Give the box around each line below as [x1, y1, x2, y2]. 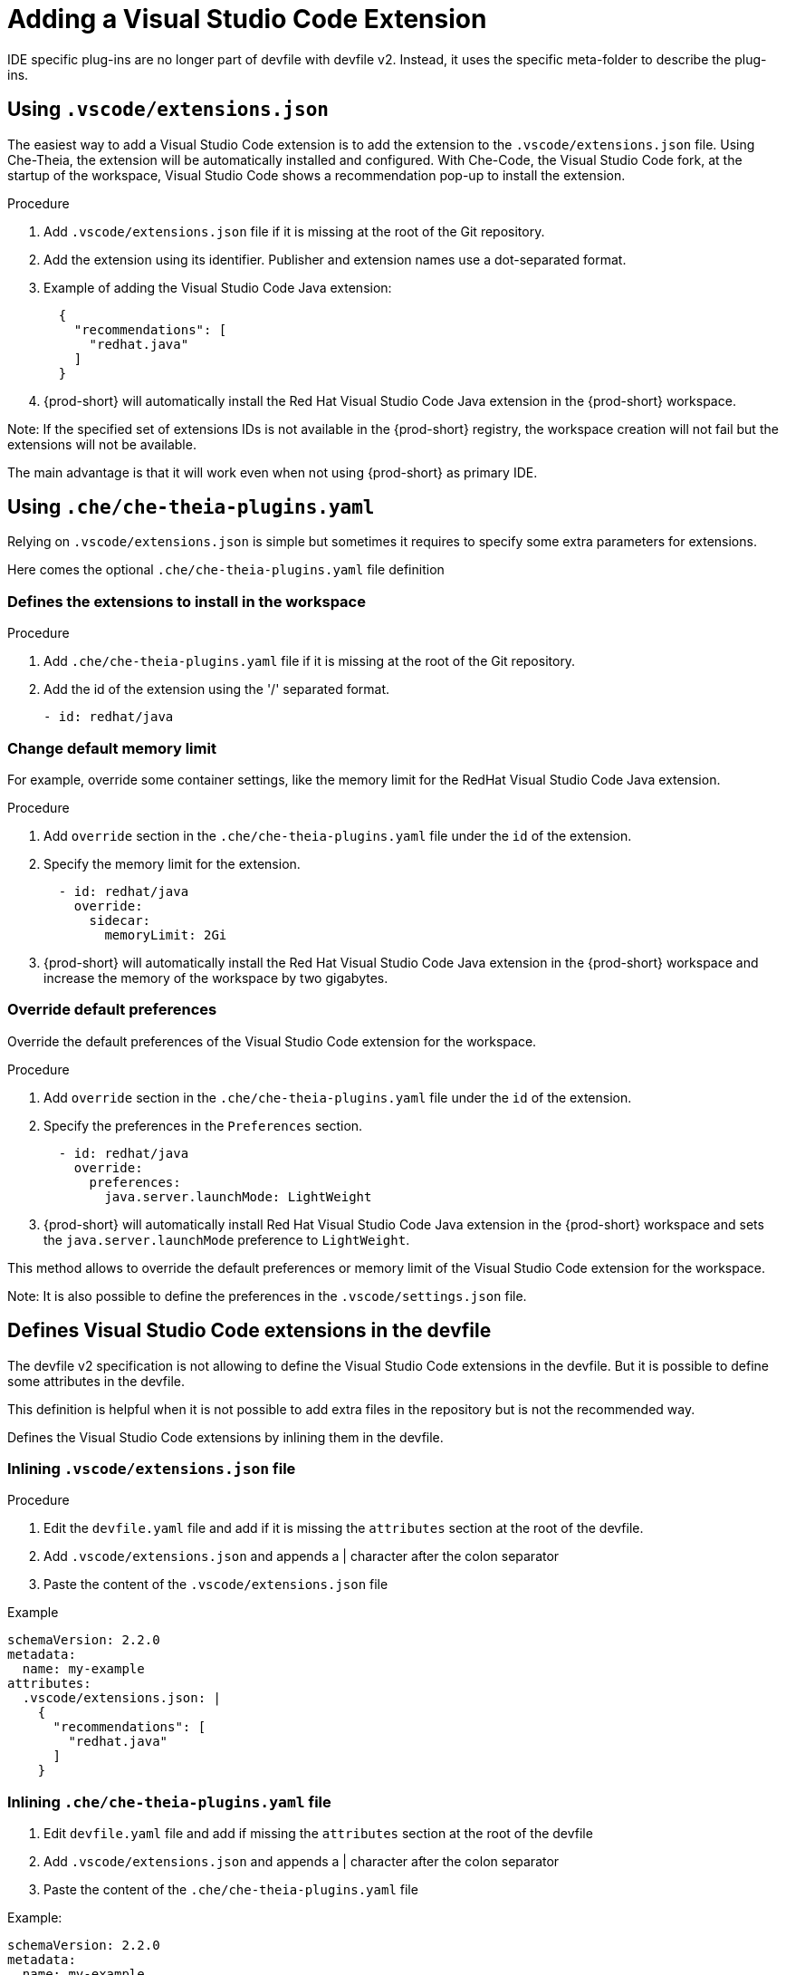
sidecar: [89, 912, 151, 928]
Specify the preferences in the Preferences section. [43, 1117, 363, 1133]
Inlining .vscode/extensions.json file [7, 1459, 296, 1478]
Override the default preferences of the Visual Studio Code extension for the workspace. [7, 1033, 537, 1049]
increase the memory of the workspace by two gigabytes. [43, 969, 388, 986]
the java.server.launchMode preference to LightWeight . [43, 1231, 410, 1248]
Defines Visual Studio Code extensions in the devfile [7, 1319, 492, 1343]
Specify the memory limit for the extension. [43, 855, 301, 872]
